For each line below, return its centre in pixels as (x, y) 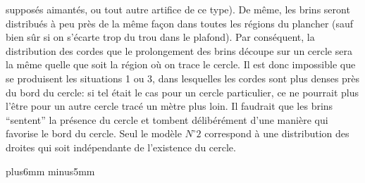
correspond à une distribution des (277, 133)
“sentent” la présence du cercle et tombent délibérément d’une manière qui (167, 119)
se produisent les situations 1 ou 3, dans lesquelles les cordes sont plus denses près (183, 78)
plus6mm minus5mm (50, 171)
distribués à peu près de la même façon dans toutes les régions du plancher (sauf (180, 23)
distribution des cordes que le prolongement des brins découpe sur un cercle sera (179, 50)
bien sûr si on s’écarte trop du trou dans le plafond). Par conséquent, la (160, 37)
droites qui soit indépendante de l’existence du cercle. (121, 147)
